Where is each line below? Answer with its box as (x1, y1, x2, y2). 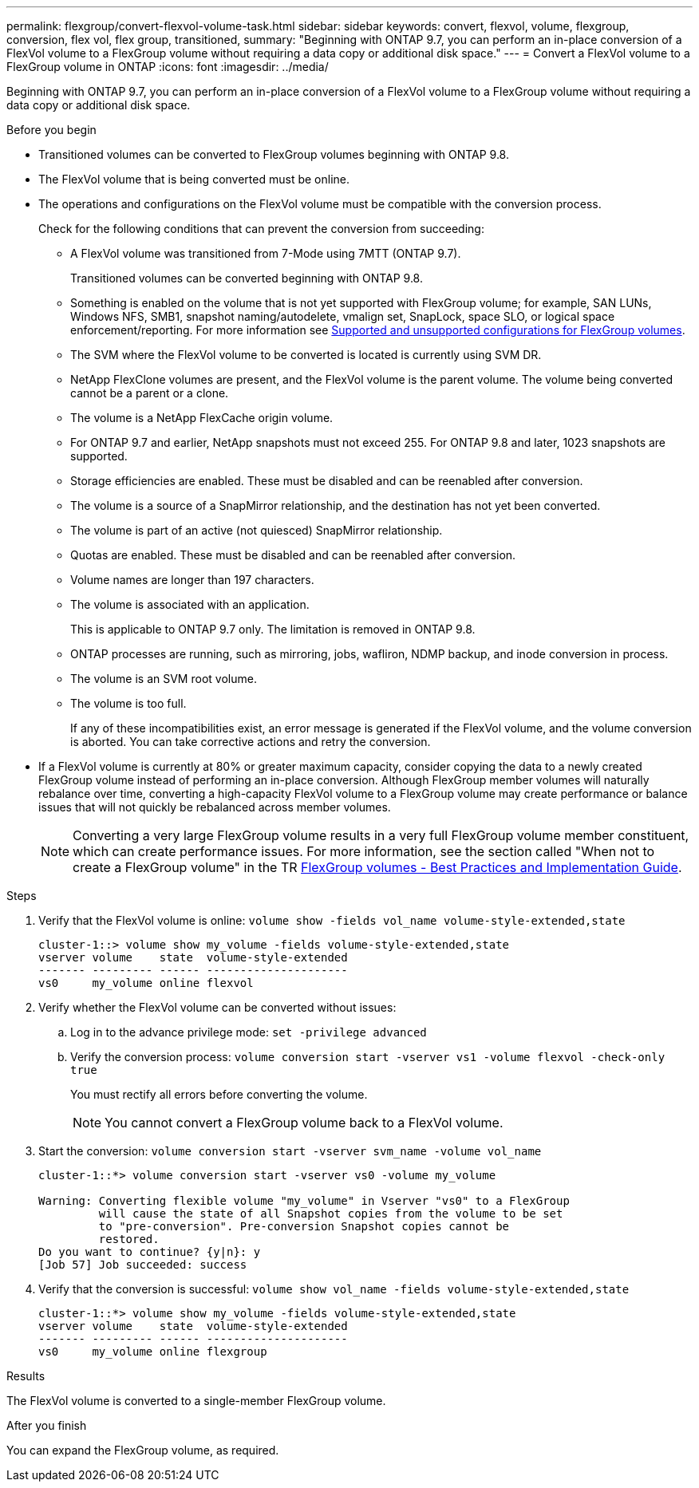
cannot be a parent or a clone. (70, 386, 229, 400)
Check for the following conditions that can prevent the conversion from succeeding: (38, 222, 484, 235)
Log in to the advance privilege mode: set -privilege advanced (70, 1025, 427, 1039)
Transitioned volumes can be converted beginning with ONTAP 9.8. (70, 271, 423, 285)
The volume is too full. (70, 697, 187, 710)
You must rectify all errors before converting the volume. (70, 1087, 368, 1101)
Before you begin (6, 123, 97, 136)
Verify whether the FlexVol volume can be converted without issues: (38, 1001, 397, 1014)
